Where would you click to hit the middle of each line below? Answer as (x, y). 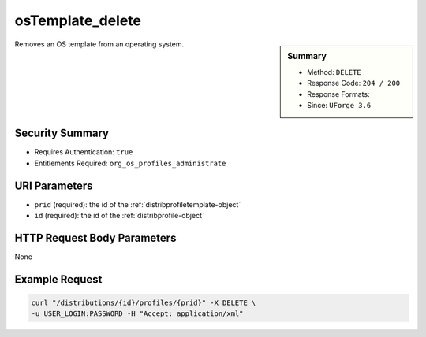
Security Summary (62, 133)
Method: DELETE (334, 72)
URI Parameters (54, 185)
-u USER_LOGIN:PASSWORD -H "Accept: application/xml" (137, 314)
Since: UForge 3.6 (339, 105)
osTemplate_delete (78, 20)
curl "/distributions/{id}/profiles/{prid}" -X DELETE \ (144, 303)
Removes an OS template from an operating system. (99, 44)
